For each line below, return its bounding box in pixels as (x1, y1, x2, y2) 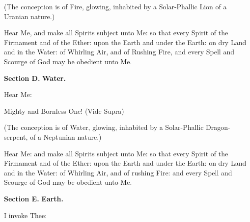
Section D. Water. (4, 73, 66, 83)
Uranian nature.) (4, 11, 55, 21)
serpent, (4, 131, 28, 142)
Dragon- (206, 122, 230, 132)
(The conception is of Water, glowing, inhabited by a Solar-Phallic (4, 122, 204, 132)
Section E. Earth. (4, 193, 64, 203)
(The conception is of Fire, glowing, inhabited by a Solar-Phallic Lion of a (4, 1, 227, 11)
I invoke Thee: (4, 210, 47, 220)
